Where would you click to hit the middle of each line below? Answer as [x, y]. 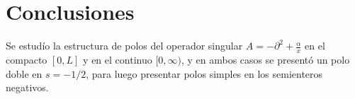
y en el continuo [118, 59]
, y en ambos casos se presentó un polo [265, 59]
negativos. [27, 87]
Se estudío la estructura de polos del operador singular [124, 46]
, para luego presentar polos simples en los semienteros [204, 73]
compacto [27, 59]
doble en [24, 73]
